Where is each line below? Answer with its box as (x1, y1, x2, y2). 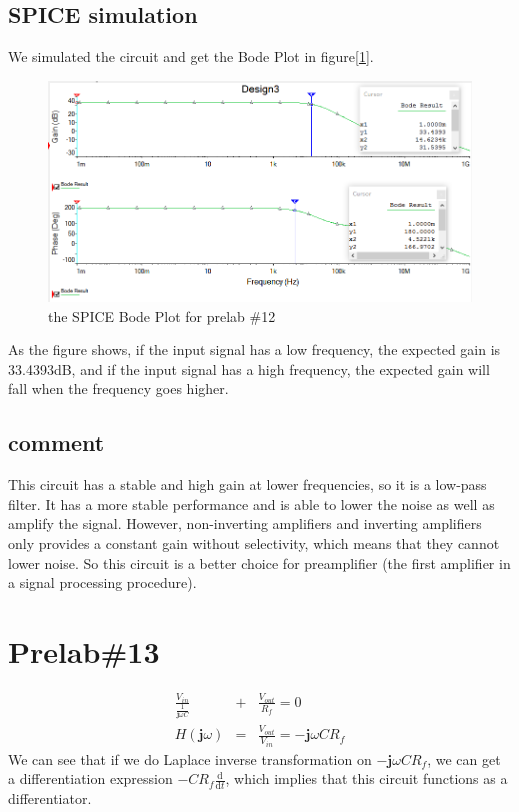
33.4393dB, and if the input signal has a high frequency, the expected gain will (8, 358, 490, 379)
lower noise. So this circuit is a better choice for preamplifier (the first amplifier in (8, 552, 511, 573)
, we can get (427, 748, 501, 769)
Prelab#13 (8, 631, 160, 672)
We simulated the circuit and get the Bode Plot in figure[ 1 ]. (8, 46, 374, 67)
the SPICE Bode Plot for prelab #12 (48, 305, 276, 326)
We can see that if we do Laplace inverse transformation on (8, 748, 372, 769)
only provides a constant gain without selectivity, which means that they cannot (8, 533, 500, 554)
